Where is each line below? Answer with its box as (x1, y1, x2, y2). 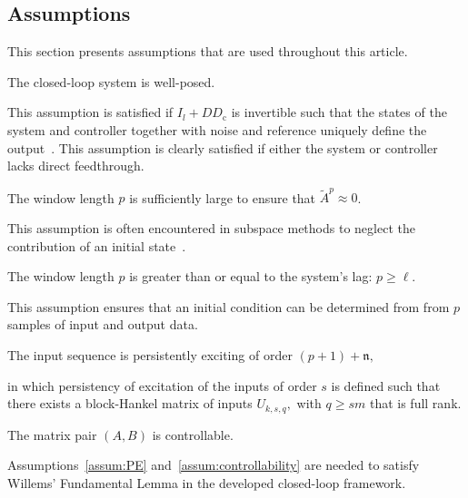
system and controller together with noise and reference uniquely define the (7, 120, 427, 139)
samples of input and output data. (7, 315, 198, 334)
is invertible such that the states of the (231, 103, 447, 122)
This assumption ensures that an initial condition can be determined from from (7, 297, 450, 316)
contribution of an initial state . (7, 236, 186, 255)
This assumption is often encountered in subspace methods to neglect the (7, 219, 415, 238)
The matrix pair (7, 425, 97, 444)
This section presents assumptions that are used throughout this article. (7, 42, 408, 61)
